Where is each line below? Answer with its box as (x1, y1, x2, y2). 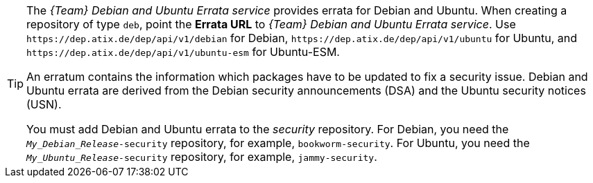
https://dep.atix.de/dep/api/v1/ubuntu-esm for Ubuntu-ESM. (26, 45, 340, 59)
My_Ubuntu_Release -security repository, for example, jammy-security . (26, 150, 377, 164)
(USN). (26, 97, 62, 111)
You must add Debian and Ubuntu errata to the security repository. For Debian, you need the (26, 122, 509, 136)
